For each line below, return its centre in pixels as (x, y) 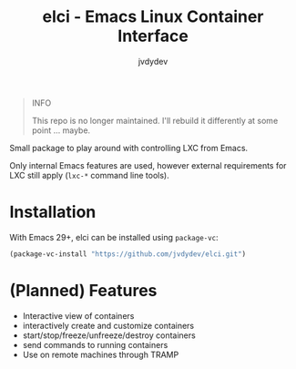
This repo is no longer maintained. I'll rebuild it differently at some (155, 120)
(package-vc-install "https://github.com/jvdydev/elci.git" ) (128, 254)
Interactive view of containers (78, 315)
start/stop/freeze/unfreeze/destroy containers (109, 335)
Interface (153, 36)
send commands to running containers (95, 344)
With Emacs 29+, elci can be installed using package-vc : (114, 237)
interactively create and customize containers (108, 325)
